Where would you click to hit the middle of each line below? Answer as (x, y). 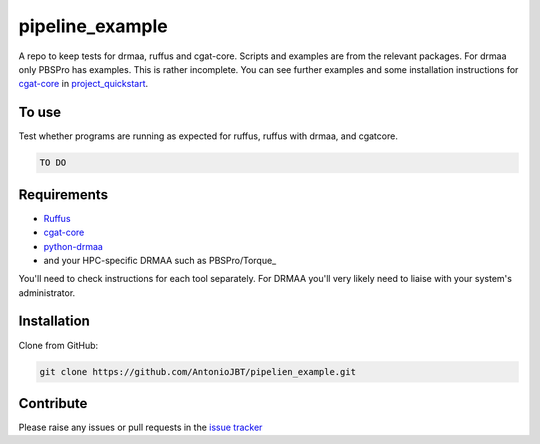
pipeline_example (93, 26)
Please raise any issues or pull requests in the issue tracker (140, 427)
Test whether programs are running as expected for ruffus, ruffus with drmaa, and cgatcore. (208, 136)
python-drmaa (73, 246)
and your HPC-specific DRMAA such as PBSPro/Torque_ (160, 260)
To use (40, 112)
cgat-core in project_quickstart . (83, 84)
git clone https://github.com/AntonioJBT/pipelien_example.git (198, 371)
